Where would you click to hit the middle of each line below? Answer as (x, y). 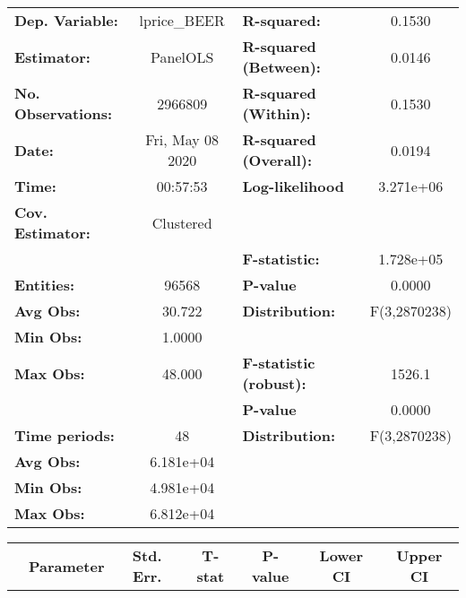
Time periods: (65, 435)
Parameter (67, 566)
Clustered (182, 222)
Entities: (45, 285)
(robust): (274, 383)
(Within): (276, 113)
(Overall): (277, 160)
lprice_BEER (182, 20)
